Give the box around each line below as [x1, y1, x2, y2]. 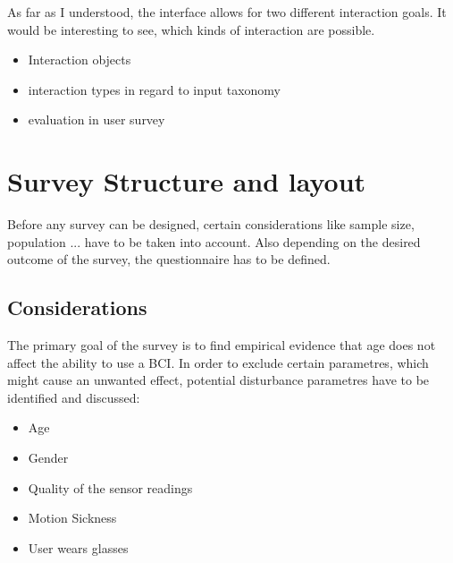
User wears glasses [28, 538, 129, 557]
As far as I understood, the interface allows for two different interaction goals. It [7, 3, 447, 21]
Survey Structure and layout [7, 163, 366, 200]
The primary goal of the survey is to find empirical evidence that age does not [7, 336, 436, 354]
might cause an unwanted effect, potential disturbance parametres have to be [7, 371, 430, 389]
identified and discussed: [7, 388, 140, 406]
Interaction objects [28, 50, 131, 69]
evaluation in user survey [28, 110, 165, 129]
